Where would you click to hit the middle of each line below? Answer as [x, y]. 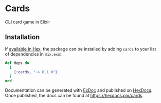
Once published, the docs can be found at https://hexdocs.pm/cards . [74, 96]
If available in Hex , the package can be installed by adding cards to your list [81, 49]
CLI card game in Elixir [27, 22]
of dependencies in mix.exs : [33, 54]
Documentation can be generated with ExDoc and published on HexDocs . [79, 90]
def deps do [17, 63]
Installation [22, 37]
